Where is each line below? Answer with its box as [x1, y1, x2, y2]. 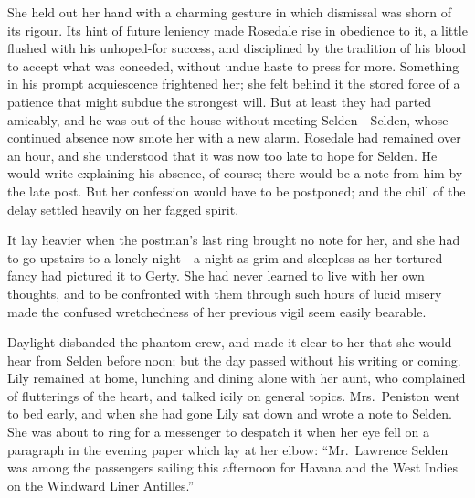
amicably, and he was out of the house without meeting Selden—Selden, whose [7, 110, 449, 129]
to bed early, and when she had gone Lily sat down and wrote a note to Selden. [7, 404, 452, 423]
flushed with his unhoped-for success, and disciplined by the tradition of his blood [7, 38, 466, 58]
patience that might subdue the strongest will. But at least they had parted [7, 91, 432, 111]
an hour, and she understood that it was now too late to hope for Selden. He [7, 145, 438, 164]
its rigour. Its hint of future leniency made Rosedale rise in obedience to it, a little [7, 20, 468, 39]
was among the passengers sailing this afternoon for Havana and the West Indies [7, 458, 459, 477]
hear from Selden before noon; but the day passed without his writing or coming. [7, 350, 461, 369]
